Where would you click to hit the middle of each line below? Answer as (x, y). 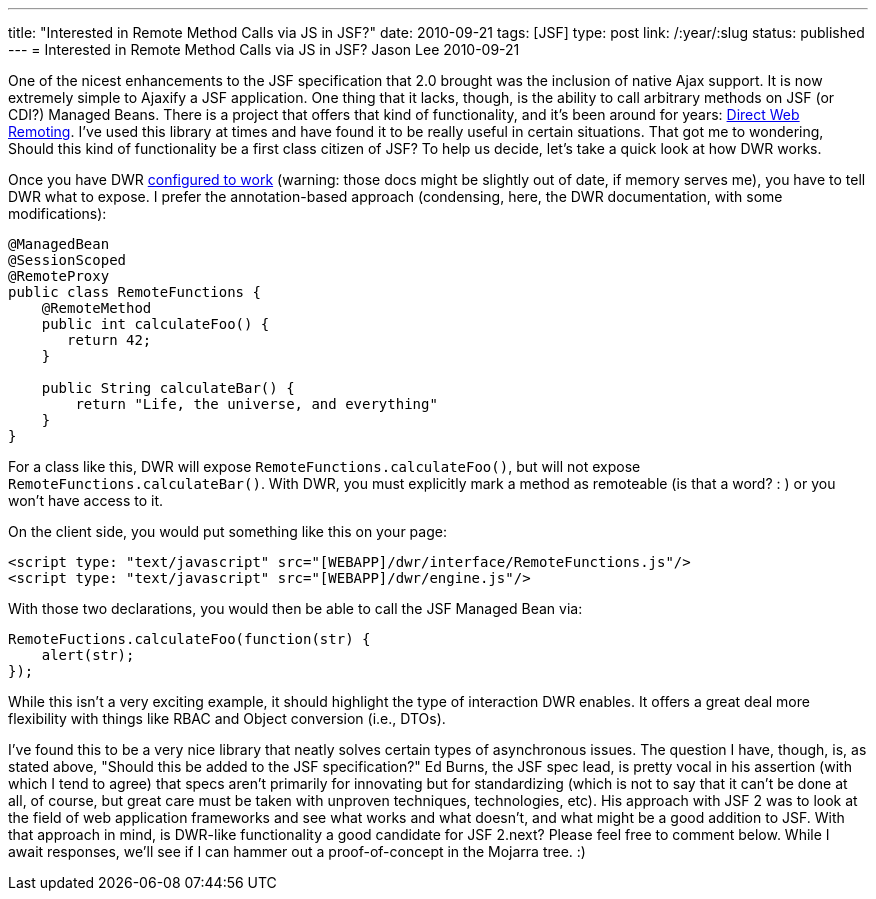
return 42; (109, 340)
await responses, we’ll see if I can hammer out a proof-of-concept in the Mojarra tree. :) (297, 851)
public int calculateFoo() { (155, 324)
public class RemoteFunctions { (134, 292)
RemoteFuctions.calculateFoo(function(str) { (189, 639)
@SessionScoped (67, 260)
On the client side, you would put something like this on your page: (227, 531)
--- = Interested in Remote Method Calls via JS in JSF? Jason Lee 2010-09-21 (264, 49)
